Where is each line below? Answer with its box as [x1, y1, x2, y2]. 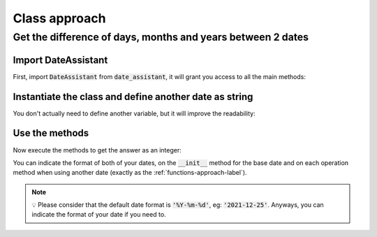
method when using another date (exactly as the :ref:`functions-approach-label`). [13, 168, 247, 177]
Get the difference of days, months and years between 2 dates [13, 31, 309, 43]
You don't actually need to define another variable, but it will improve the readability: [13, 109, 256, 117]
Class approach [13, 10, 106, 26]
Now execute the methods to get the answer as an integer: [13, 145, 182, 154]
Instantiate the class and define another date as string [13, 91, 253, 103]
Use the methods [13, 127, 89, 139]
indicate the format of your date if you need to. [31, 210, 167, 219]
